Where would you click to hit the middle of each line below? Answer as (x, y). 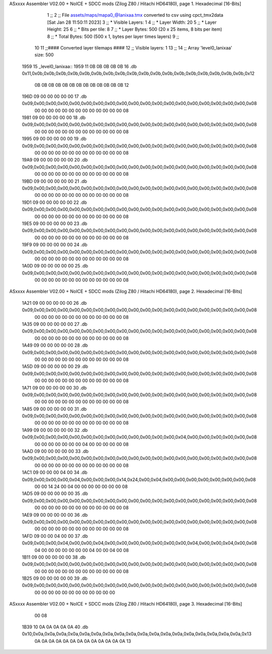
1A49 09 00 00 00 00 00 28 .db (55, 345)
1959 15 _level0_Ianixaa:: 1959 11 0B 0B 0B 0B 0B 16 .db (79, 66)
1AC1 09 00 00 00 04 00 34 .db (55, 472)
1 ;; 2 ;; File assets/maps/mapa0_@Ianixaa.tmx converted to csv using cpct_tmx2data (135, 15)
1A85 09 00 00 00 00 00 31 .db (54, 409)
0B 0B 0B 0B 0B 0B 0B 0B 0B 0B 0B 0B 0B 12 (82, 85)
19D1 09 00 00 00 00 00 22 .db (54, 202)
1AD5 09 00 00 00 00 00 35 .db (55, 494)
